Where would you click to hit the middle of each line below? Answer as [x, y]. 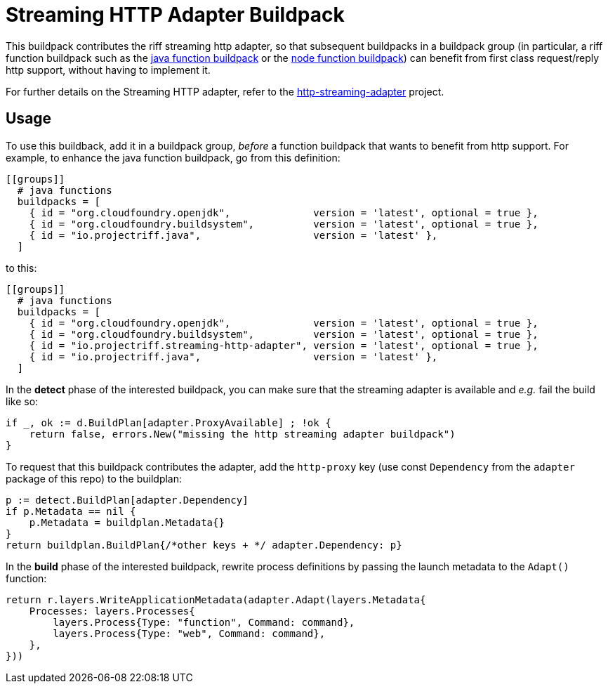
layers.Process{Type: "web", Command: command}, [189, 633]
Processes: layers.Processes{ [112, 611]
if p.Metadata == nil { [71, 511]
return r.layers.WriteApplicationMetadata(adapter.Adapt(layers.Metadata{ [216, 599]
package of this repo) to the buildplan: [94, 478]
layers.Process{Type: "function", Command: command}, [204, 622]
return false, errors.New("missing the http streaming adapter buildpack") [242, 434]
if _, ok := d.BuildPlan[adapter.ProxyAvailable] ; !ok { [168, 422]
